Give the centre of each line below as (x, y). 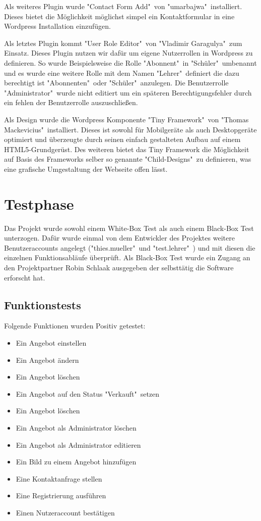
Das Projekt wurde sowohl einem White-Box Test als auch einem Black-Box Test (129, 228)
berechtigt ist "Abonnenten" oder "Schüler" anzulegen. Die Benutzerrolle (116, 83)
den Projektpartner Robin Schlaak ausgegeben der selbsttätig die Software (119, 267)
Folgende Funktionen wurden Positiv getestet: (75, 326)
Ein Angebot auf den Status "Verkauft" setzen (88, 393)
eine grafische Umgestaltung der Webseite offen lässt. (86, 169)
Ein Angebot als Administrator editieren (78, 444)
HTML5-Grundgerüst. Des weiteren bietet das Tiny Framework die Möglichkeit (127, 149)
